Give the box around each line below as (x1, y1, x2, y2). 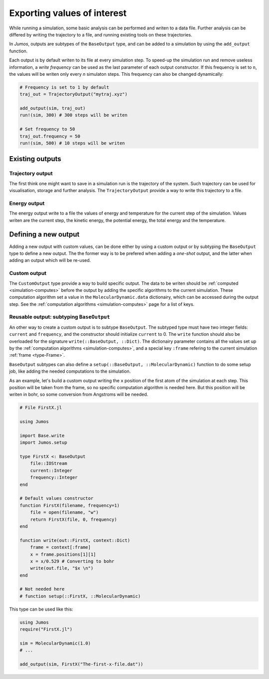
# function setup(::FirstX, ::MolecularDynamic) (19, 593, 141, 599)
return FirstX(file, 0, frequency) (30, 516, 117, 522)
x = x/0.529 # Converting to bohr (30, 558, 115, 564)
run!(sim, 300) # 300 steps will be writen (19, 112, 128, 118)
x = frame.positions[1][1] (30, 551, 97, 557)
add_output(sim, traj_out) (19, 105, 86, 111)
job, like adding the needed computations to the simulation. (9, 368, 131, 374)
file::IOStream (30, 460, 67, 466)
